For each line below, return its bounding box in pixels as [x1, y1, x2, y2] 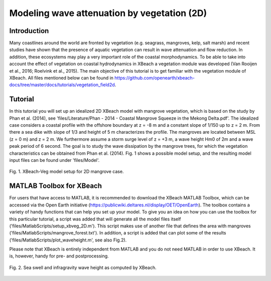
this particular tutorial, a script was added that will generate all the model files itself [9, 216, 181, 222]
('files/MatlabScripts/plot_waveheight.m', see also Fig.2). [9, 237, 127, 243]
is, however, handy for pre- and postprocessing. [9, 253, 109, 259]
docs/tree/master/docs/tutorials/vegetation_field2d [9, 82, 115, 88]
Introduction [9, 27, 49, 35]
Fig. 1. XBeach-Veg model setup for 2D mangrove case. [9, 168, 124, 175]
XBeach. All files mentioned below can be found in [9, 75, 114, 81]
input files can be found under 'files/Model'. [9, 157, 100, 163]
